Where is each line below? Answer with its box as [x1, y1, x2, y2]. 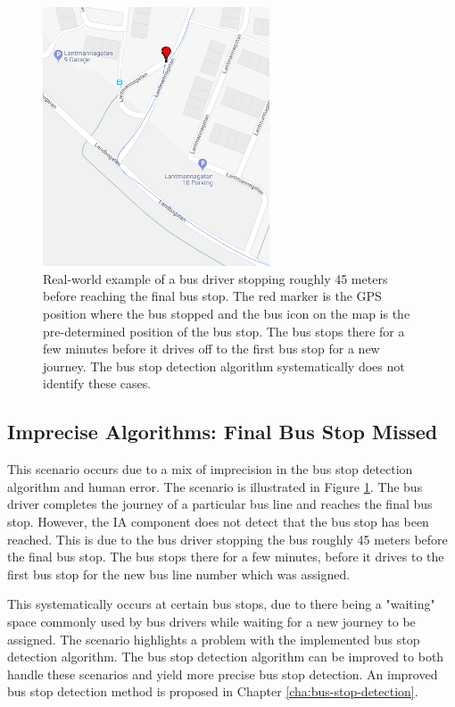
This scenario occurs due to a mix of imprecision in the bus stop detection [7, 460, 413, 478]
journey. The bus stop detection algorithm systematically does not [43, 356, 405, 375]
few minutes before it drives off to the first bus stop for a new [43, 339, 380, 358]
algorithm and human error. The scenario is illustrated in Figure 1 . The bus [7, 477, 423, 495]
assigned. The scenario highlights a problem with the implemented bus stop [7, 629, 420, 648]
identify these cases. [43, 374, 152, 393]
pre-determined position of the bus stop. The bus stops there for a [43, 321, 405, 340]
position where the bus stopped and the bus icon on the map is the [43, 304, 410, 322]
